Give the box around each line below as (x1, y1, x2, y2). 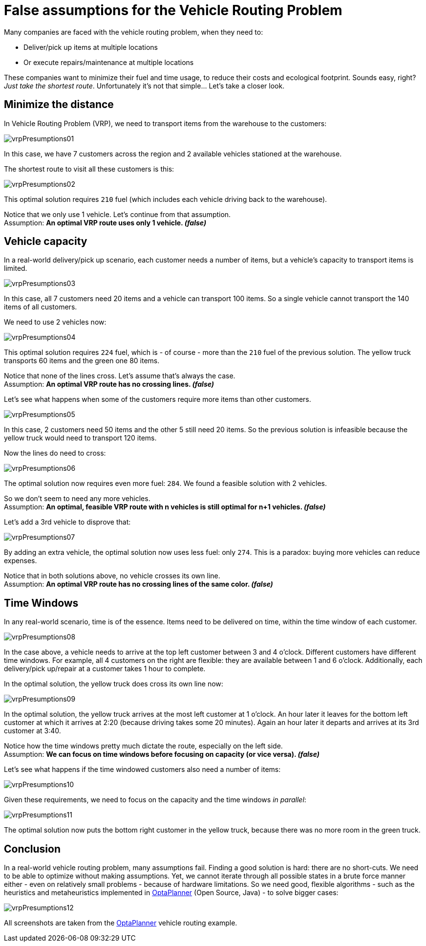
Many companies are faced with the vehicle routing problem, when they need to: (4, 27, 263, 36)
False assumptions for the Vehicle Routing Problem (4, 2, 342, 19)
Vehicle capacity (4, 235, 87, 248)
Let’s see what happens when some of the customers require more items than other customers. (4, 395, 311, 404)
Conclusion (4, 842, 61, 855)
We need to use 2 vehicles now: (4, 318, 106, 327)
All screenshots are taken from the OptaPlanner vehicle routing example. (4, 919, 237, 927)
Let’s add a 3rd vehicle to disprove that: (4, 518, 131, 527)
